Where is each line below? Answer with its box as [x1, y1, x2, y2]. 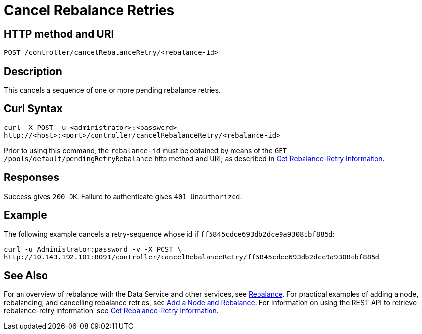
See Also [4, 269, 48, 282]
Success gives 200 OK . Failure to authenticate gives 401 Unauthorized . [4, 192, 242, 201]
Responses [4, 171, 60, 184]
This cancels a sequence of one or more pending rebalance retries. [4, 86, 221, 95]
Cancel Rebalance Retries [4, 2, 175, 19]
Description [4, 65, 62, 77]
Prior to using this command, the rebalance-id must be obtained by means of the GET [4, 146, 287, 154]
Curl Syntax [4, 103, 63, 115]
